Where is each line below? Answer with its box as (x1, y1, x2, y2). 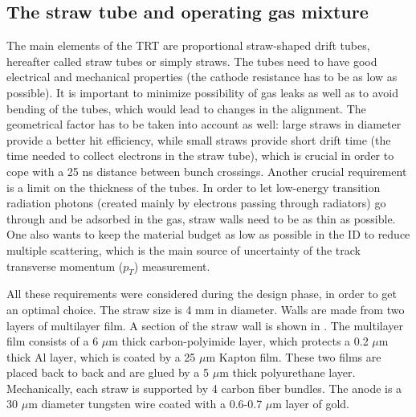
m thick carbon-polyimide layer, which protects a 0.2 (108, 333, 369, 350)
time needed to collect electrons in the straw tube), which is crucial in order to (6, 147, 394, 164)
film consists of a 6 (6, 333, 99, 350)
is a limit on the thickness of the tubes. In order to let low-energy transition (6, 178, 381, 195)
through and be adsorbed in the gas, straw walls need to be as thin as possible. (6, 210, 396, 227)
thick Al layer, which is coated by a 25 (6, 348, 196, 365)
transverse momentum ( (6, 257, 124, 274)
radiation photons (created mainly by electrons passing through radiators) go (6, 194, 386, 211)
